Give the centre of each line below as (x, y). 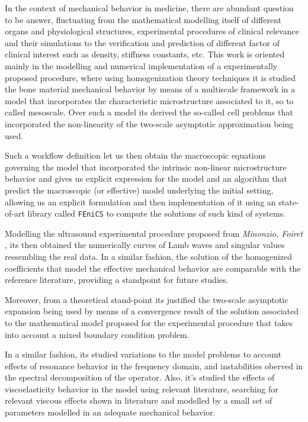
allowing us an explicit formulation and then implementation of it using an (140, 202)
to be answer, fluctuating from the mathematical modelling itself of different (143, 19)
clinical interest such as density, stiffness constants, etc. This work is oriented (145, 54)
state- (289, 202)
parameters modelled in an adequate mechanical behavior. (110, 412)
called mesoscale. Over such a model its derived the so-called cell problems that (149, 112)
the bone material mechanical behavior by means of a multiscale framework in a (150, 89)
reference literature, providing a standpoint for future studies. (117, 280)
